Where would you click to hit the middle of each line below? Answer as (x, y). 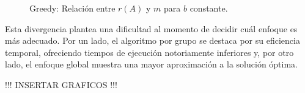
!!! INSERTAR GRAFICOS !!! (61, 84)
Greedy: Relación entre (72, 8)
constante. (209, 8)
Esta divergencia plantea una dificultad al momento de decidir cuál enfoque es (151, 28)
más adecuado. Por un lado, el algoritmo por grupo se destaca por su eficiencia (152, 40)
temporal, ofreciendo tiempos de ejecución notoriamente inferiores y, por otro (149, 52)
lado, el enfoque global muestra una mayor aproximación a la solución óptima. (152, 64)
